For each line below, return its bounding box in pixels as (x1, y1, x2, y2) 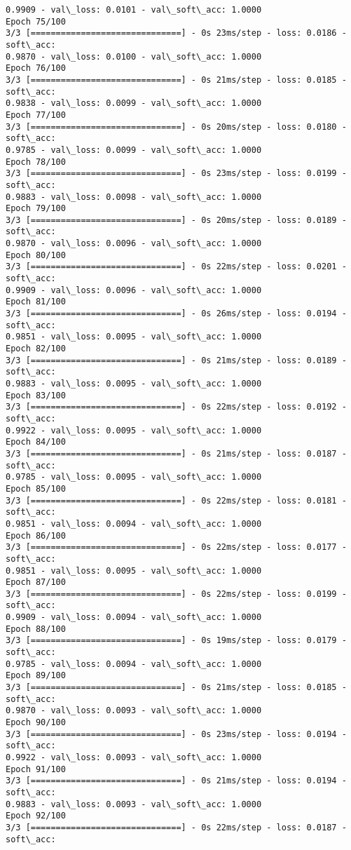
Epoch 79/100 (6, 203, 66, 214)
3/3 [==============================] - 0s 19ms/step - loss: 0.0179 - (6, 635, 347, 646)
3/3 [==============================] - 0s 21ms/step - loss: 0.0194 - (6, 776, 347, 786)
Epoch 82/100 (6, 344, 66, 354)
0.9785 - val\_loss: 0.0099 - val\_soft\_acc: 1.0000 (6, 144, 262, 155)
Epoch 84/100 (6, 437, 66, 447)
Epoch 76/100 (6, 63, 66, 74)
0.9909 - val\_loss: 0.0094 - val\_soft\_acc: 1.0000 (6, 612, 262, 623)
